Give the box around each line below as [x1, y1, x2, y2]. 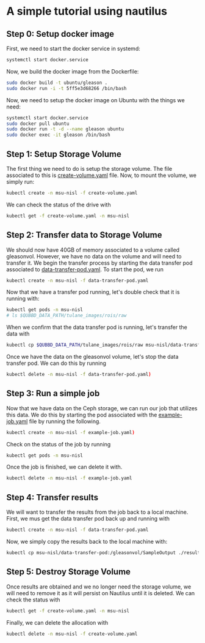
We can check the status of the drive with [6, 201, 111, 208]
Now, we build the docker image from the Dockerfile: [6, 67, 139, 75]
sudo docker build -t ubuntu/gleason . [6, 80, 108, 86]
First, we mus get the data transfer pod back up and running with [6, 515, 170, 522]
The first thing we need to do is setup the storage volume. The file [6, 165, 173, 172]
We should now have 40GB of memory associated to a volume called [6, 246, 180, 254]
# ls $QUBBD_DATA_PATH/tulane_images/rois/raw [6, 312, 127, 319]
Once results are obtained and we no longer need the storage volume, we [6, 583, 192, 590]
